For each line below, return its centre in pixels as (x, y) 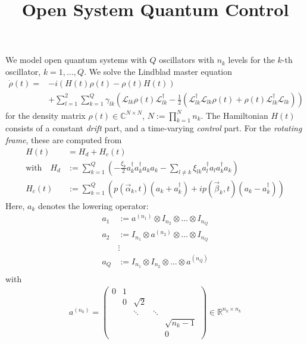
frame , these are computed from (64, 140)
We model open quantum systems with (76, 60)
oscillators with (187, 60)
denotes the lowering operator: (93, 205)
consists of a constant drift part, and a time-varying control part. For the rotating (154, 128)
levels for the (251, 60)
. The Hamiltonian (234, 115)
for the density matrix (46, 115)
